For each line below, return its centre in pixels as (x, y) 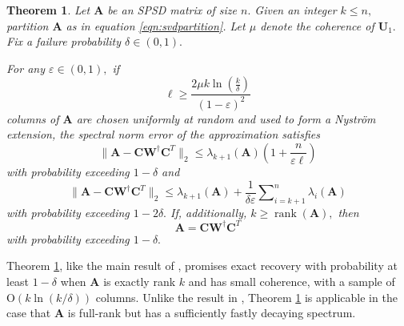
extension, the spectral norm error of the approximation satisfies (163, 134)
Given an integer (296, 10)
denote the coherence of (317, 25)
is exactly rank (140, 282)
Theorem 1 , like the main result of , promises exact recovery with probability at (202, 266)
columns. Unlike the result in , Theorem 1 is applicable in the (246, 297)
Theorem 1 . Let (48, 10)
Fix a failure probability (64, 41)
